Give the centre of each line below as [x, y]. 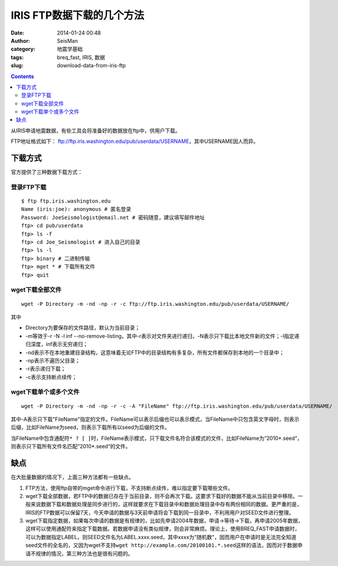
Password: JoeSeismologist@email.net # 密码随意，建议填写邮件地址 [113, 217]
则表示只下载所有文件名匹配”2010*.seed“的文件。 [71, 446]
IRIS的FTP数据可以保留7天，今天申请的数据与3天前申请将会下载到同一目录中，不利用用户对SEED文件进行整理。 [160, 512]
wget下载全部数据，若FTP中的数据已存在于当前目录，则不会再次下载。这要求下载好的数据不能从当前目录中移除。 [162, 496]
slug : [17, 66]
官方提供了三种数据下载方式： [47, 172]
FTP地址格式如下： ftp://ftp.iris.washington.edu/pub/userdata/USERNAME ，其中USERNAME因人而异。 [135, 141]
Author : [20, 40]
